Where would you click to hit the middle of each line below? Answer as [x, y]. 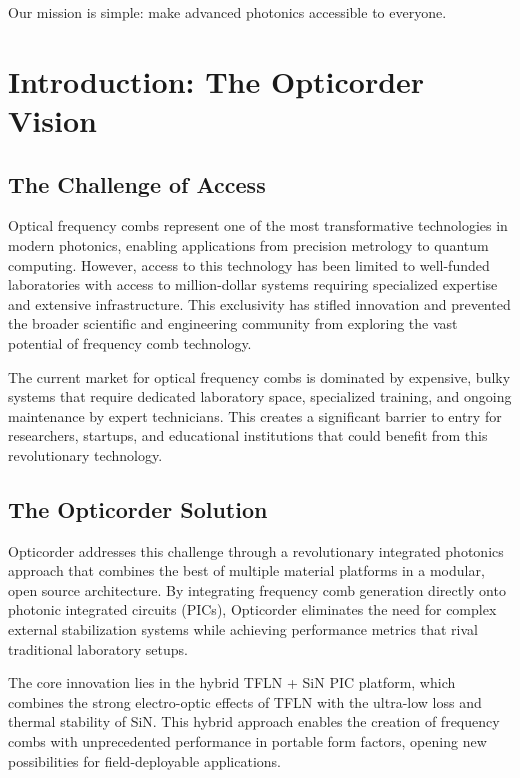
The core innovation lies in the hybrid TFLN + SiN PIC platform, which [232, 682]
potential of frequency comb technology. [130, 342]
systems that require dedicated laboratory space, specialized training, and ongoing [260, 396]
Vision [52, 119]
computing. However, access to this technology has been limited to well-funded [249, 264]
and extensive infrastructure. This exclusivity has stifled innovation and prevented [259, 303]
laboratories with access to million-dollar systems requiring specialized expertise [253, 284]
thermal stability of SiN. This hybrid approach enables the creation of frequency [254, 721]
